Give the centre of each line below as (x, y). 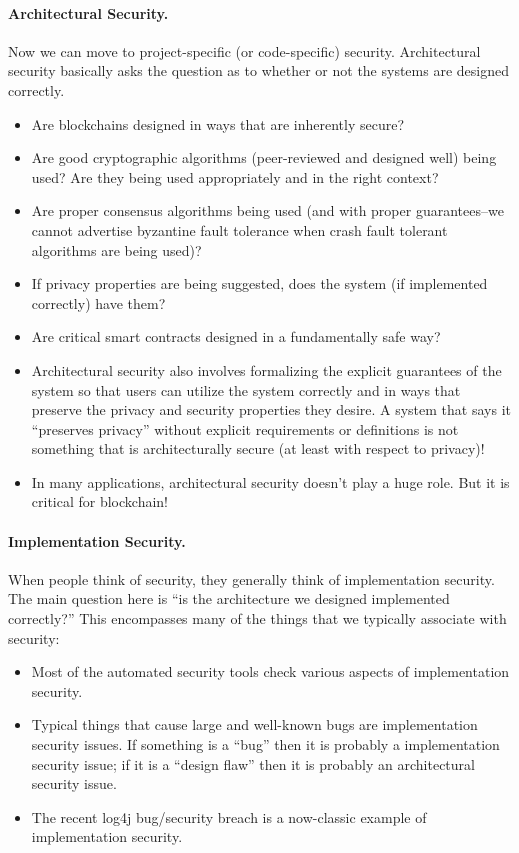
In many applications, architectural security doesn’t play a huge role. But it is (270, 481)
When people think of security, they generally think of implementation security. (251, 578)
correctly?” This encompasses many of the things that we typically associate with (257, 618)
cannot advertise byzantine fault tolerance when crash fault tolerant (239, 229)
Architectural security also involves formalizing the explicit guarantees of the (266, 369)
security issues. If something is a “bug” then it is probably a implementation (265, 744)
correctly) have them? (98, 302)
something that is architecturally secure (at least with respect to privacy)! (258, 448)
